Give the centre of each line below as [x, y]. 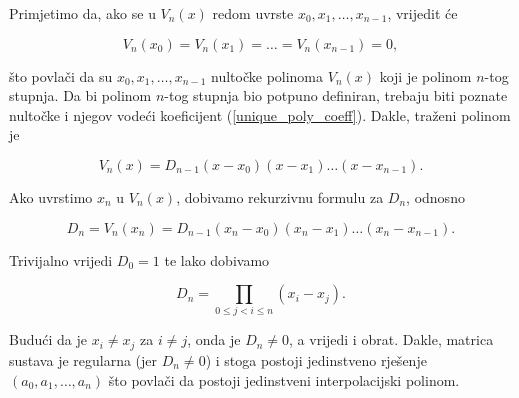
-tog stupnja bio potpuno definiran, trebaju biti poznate [336, 95]
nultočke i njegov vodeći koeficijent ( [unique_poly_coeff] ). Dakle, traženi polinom [260, 114]
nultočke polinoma [267, 75]
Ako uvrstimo [51, 196]
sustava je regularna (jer [83, 359]
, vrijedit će [422, 13]
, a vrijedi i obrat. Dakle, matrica [391, 339]
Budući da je [48, 339]
